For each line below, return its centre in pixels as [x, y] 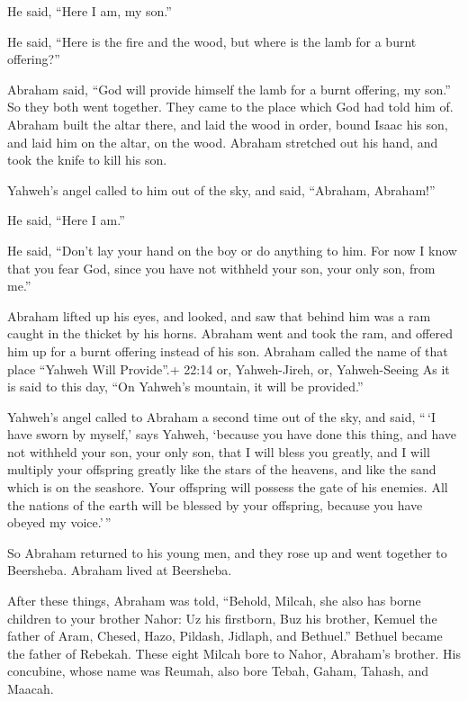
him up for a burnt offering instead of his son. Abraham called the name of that [228, 350]
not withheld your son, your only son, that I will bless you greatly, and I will [219, 451]
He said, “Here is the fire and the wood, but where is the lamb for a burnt [212, 41]
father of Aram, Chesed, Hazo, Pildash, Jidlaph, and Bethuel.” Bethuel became [225, 636]
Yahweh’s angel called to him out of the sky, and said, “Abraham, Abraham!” [221, 189]
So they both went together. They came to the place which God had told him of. [230, 107]
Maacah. [31, 688]
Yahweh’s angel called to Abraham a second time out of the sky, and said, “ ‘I [221, 416]
